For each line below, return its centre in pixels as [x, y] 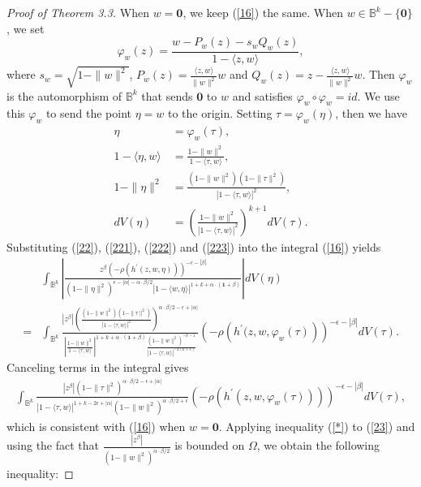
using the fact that [53, 445]
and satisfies [262, 95]
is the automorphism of [64, 95]
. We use [378, 95]
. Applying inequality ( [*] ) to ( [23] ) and [317, 426]
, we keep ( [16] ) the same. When [263, 12]
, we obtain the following [318, 445]
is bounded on [210, 445]
